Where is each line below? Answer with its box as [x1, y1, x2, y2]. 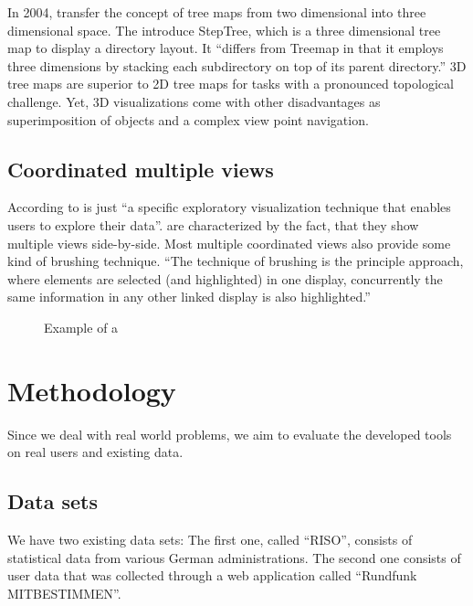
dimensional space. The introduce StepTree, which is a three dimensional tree [7, 20, 441, 39]
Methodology [7, 371, 176, 409]
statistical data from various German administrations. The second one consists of [7, 548, 461, 567]
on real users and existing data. [7, 442, 184, 462]
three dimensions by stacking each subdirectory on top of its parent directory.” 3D [7, 56, 467, 75]
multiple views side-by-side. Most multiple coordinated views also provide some [7, 233, 451, 252]
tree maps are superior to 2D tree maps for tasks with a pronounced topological [7, 74, 454, 93]
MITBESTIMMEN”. [7, 583, 121, 602]
